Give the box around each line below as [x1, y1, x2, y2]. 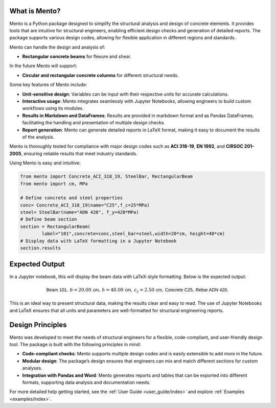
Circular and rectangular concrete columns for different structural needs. [22, 72, 179, 78]
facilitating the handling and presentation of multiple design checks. [22, 120, 166, 126]
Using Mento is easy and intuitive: [9, 160, 81, 166]
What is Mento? [9, 7, 61, 15]
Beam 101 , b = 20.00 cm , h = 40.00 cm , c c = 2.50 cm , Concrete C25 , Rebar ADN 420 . [46, 287, 228, 294]
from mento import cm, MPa [20, 180, 88, 187]
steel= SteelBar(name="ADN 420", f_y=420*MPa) [20, 210, 139, 215]
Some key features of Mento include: [9, 82, 87, 88]
